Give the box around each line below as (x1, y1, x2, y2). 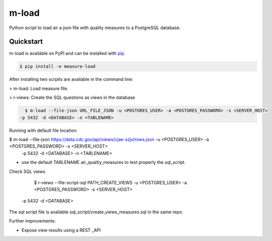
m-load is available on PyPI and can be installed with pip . (9, 50, 126, 56)
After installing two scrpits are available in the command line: (9, 77, 134, 82)
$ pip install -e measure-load (19, 64, 96, 69)
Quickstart (9, 38, 43, 46)
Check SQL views (9, 168, 46, 174)
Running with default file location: (9, 127, 78, 133)
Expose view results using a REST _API (21, 227, 101, 233)
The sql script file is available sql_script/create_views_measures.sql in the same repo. (9, 209, 183, 215)
